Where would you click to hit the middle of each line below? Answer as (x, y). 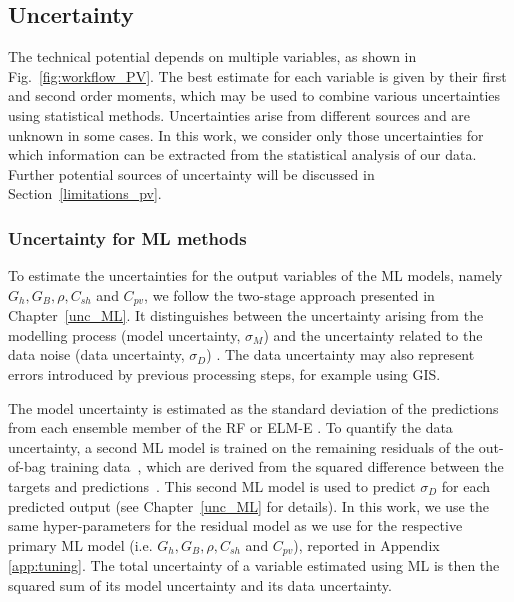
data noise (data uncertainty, (96, 354)
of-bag (27, 466)
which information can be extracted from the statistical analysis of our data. (242, 154)
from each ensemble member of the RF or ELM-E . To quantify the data (230, 427)
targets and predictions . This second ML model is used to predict (212, 485)
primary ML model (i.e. (80, 544)
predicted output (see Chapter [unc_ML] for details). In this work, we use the (248, 505)
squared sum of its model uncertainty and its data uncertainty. (200, 584)
